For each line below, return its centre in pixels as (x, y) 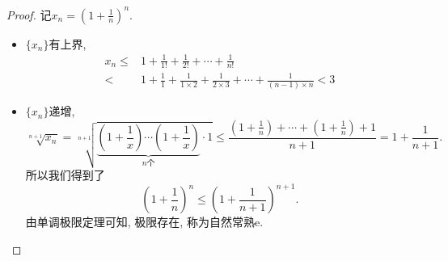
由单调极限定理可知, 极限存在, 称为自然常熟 (140, 222)
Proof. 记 (29, 14)
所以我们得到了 (65, 175)
